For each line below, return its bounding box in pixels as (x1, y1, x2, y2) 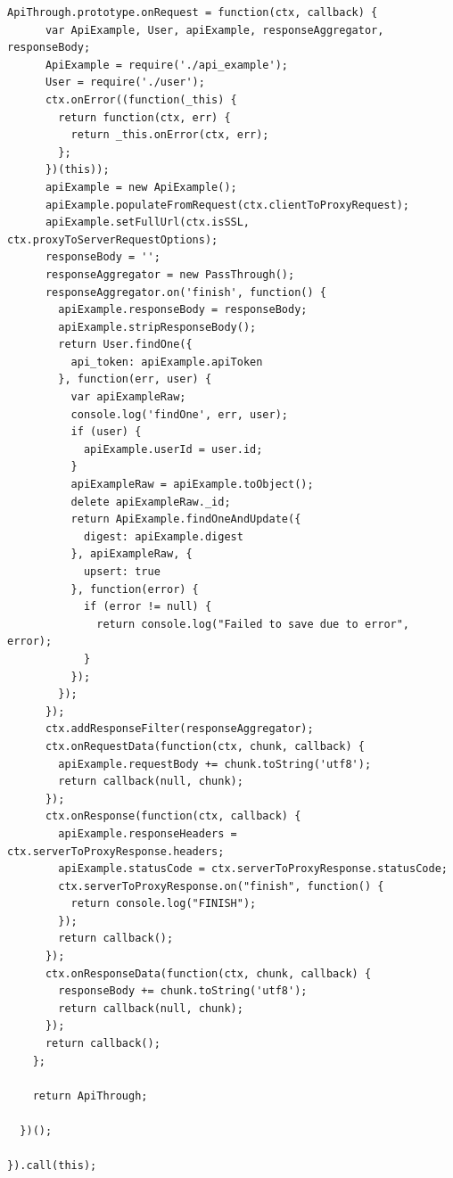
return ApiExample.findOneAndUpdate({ (70, 513, 301, 526)
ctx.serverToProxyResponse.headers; (7, 844, 225, 858)
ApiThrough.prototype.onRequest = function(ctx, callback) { (7, 6, 378, 19)
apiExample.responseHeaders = (58, 827, 237, 840)
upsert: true (83, 565, 161, 578)
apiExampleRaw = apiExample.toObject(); (70, 478, 314, 491)
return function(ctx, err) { (58, 111, 231, 124)
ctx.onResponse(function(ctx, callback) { (45, 810, 301, 823)
